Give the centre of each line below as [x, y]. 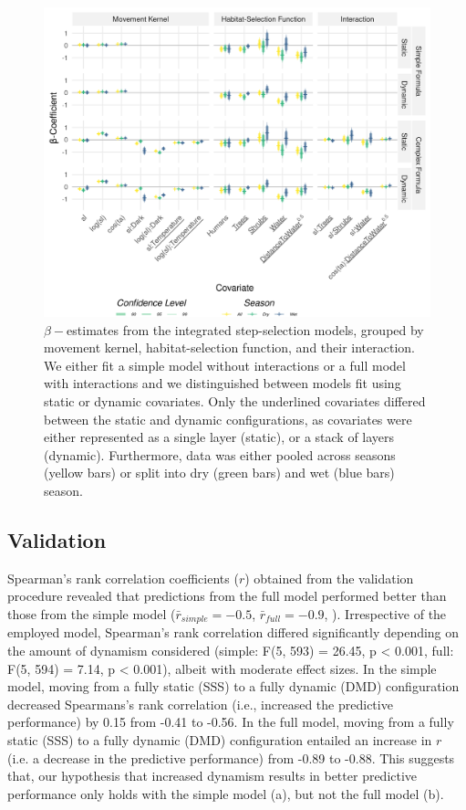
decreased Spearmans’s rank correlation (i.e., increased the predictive [200, 704]
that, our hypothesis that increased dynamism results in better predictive [212, 776]
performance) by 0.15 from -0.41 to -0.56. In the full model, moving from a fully [231, 722]
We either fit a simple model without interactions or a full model [225, 365]
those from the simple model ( [92, 614]
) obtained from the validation [329, 578]
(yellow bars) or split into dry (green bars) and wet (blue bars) [219, 473]
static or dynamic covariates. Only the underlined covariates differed [235, 401]
